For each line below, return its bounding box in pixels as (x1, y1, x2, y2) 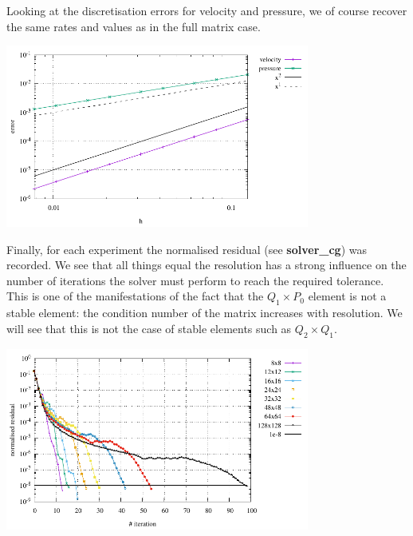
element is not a (308, 288, 387, 304)
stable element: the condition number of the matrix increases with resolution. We (6, 304, 403, 321)
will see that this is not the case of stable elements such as (6, 320, 292, 336)
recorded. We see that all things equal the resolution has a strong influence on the (6, 256, 407, 273)
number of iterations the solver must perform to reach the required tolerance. (6, 272, 384, 288)
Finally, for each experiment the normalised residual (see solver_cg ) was (6, 240, 368, 257)
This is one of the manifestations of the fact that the (6, 288, 264, 304)
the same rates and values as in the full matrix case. (6, 18, 261, 34)
